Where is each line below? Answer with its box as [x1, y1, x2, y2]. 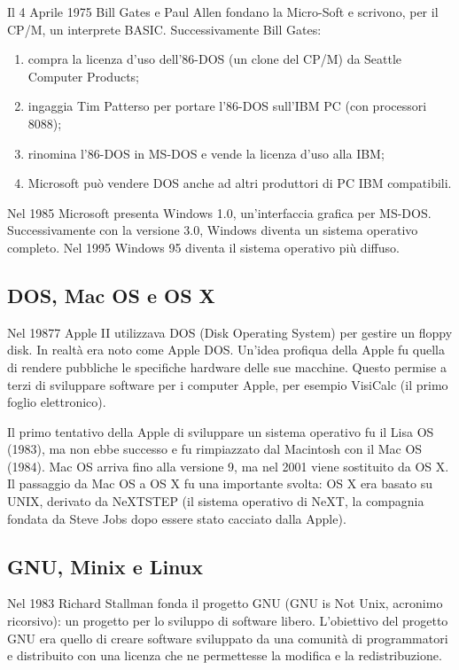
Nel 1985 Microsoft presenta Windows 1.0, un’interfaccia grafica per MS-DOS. [7, 203, 432, 222]
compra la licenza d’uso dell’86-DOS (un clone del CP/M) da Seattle [27, 50, 402, 68]
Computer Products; [27, 66, 139, 85]
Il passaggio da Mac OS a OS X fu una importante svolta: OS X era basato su [7, 474, 432, 493]
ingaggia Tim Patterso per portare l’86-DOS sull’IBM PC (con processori [27, 97, 427, 115]
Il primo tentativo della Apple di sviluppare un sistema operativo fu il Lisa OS [7, 422, 434, 440]
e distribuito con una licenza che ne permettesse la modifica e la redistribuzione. [7, 646, 442, 665]
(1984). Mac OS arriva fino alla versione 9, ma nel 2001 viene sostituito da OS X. [7, 456, 449, 475]
